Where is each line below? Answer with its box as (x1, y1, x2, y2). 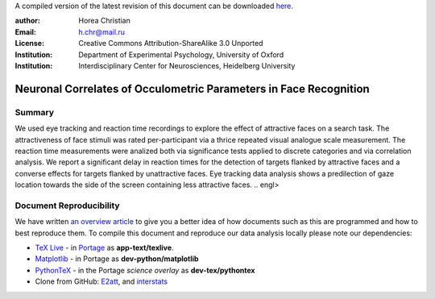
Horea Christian (78, 16, 130, 26)
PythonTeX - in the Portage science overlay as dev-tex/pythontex (35, 265, 255, 275)
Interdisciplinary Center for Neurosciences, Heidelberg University (78, 60, 296, 70)
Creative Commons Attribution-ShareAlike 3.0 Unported (78, 39, 263, 48)
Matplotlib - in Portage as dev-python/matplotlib (35, 254, 199, 264)
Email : (14, 27, 36, 36)
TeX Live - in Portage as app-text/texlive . (35, 243, 174, 252)
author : (14, 16, 40, 26)
